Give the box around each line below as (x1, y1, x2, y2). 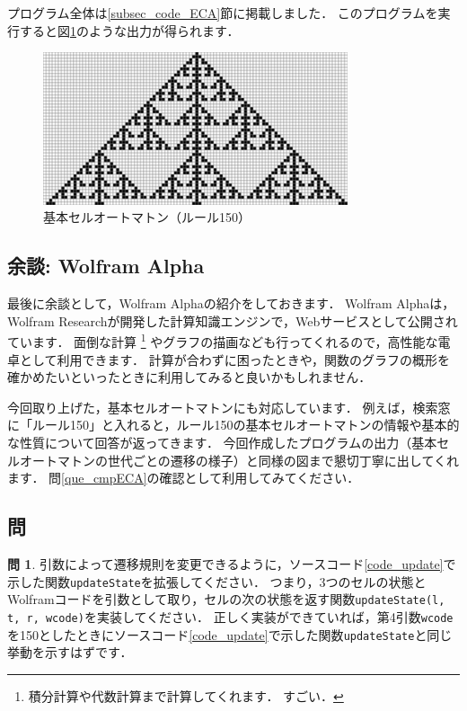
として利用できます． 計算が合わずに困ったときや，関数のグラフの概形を (19, 350, 451, 369)
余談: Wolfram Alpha (7, 252, 205, 280)
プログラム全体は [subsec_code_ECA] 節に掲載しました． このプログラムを (7, 4, 438, 22)
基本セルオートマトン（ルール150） (43, 208, 251, 227)
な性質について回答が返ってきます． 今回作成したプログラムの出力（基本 (7, 432, 437, 451)
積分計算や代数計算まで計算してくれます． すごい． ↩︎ (28, 686, 344, 705)
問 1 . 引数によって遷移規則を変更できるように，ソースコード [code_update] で (7, 554, 456, 573)
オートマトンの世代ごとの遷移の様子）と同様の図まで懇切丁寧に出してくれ (19, 450, 460, 469)
